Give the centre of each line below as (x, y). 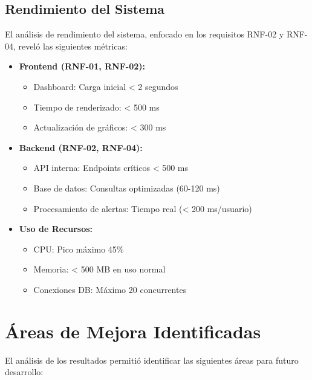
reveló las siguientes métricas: (73, 46)
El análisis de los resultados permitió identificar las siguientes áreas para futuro (152, 360)
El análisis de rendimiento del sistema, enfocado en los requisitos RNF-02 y (145, 34)
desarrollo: (24, 372)
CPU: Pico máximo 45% (79, 249)
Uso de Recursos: (56, 229)
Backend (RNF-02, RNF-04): (81, 147)
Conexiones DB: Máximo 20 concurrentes (110, 289)
